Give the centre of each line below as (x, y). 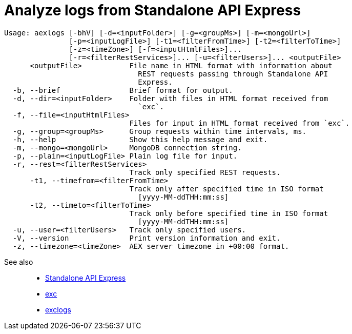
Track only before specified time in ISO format (229, 213)
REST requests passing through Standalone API (233, 74)
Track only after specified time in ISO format (226, 189)
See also (19, 262)
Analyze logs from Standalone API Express (153, 10)
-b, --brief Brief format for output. (123, 90)
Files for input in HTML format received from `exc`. (240, 123)
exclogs (58, 309)
